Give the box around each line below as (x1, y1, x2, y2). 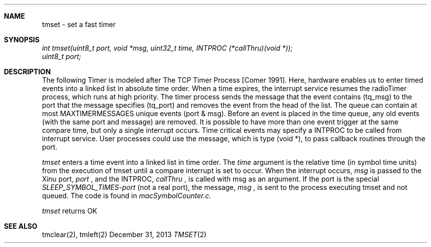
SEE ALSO (4, 222, 37, 230)
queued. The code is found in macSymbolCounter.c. (42, 191, 211, 200)
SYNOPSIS (4, 35, 40, 44)
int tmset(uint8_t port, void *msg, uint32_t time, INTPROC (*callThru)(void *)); (42, 44, 293, 52)
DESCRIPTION (4, 67, 51, 76)
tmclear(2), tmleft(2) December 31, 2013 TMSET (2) (42, 230, 207, 239)
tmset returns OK (42, 207, 97, 215)
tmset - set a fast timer (42, 20, 116, 29)
